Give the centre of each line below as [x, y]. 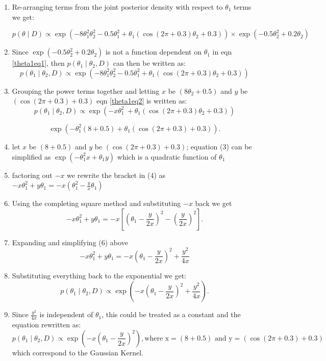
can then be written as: [149, 63]
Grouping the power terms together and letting [86, 91]
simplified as [31, 156]
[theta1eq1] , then [38, 63]
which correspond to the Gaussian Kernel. [78, 352]
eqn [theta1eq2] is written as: [142, 101]
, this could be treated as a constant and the [171, 314]
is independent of [66, 314]
